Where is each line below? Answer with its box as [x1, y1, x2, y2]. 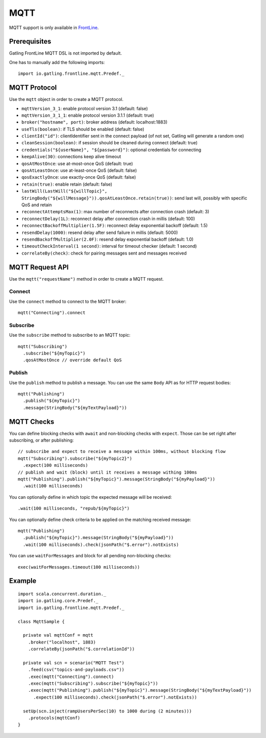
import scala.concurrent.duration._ [18, 591, 106, 597]
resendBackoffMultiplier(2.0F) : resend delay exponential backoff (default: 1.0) [21, 236, 194, 242]
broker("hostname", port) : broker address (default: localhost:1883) [21, 119, 167, 125]
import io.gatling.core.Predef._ [18, 598, 99, 604]
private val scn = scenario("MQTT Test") [23, 660, 125, 666]
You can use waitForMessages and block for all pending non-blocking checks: [9, 553, 171, 559]
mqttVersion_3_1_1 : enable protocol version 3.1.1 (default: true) [21, 112, 155, 118]
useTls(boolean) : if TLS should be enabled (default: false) [21, 126, 145, 132]
